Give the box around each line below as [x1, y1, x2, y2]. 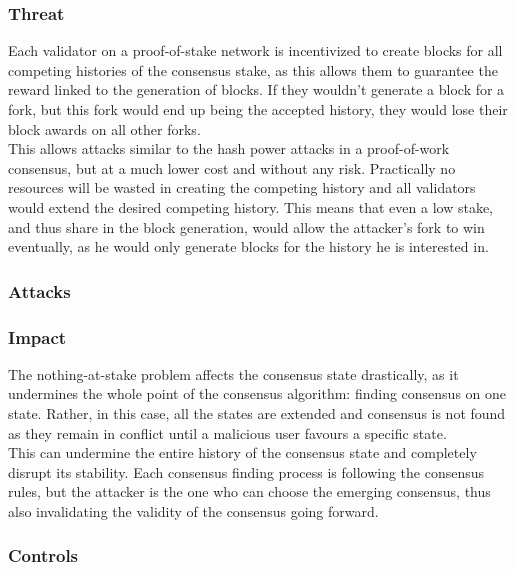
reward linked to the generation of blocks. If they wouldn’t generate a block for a [8, 79, 505, 100]
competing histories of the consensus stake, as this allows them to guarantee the [8, 59, 498, 80]
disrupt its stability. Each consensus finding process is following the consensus [8, 461, 485, 482]
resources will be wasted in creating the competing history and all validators [8, 177, 476, 198]
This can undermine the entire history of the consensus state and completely [8, 442, 477, 463]
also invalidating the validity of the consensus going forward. [8, 500, 379, 521]
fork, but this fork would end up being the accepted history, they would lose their [8, 99, 508, 119]
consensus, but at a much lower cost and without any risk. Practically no [8, 157, 456, 178]
